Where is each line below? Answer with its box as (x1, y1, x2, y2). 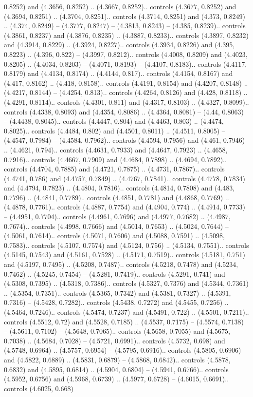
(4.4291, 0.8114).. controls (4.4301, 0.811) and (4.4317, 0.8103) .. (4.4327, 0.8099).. (4, 96, 249, 107)
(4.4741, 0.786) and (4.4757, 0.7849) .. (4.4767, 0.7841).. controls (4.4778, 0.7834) (4, 173, 245, 183)
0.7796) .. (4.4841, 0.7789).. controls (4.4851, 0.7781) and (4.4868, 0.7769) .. (4, 192, 229, 202)
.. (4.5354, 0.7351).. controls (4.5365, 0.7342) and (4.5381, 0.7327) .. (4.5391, (4, 287, 231, 298)
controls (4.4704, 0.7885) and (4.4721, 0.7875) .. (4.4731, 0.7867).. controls (4, 164, 225, 174)
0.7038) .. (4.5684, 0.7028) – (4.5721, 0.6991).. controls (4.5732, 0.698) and (4, 335, 225, 345)
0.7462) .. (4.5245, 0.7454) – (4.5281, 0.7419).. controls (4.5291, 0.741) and (4, 268, 225, 279)
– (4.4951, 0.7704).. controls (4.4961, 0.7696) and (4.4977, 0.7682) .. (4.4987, (4, 211, 231, 222)
